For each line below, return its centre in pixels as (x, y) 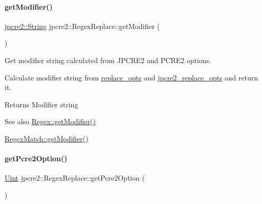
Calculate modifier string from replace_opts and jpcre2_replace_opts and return (131, 77)
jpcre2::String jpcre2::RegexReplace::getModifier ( (82, 26)
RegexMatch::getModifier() (47, 138)
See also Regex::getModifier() (50, 121)
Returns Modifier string (41, 104)
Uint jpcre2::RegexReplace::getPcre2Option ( (75, 178)
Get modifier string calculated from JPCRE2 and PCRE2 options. (108, 60)
